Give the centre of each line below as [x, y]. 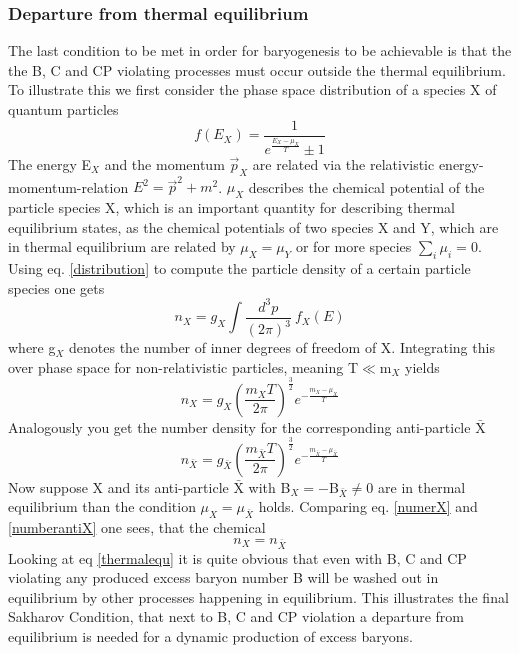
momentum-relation [68, 186]
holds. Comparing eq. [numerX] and [368, 506]
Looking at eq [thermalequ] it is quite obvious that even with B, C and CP [237, 557]
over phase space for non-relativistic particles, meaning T [183, 366]
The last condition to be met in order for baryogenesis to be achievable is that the [260, 50]
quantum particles [63, 109]
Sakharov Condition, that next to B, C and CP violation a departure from [236, 616]
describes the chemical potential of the [366, 186]
